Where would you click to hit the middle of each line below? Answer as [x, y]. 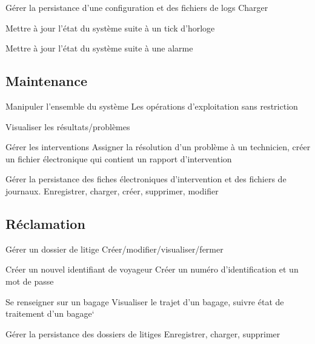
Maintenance [46, 81]
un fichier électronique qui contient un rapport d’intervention [119, 158]
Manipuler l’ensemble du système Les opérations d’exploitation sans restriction [152, 106]
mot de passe [30, 281]
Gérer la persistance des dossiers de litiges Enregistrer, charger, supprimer [143, 333]
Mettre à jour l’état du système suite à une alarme [99, 48]
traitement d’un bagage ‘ [50, 313]
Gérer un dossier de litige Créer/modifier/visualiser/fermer [114, 249]
